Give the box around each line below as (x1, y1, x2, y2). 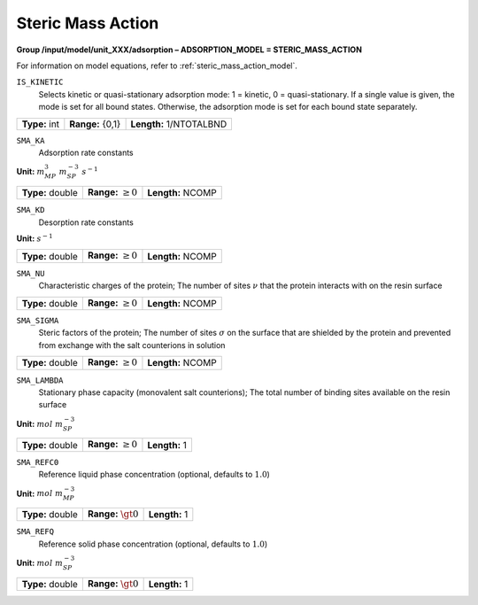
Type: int (21, 118, 60, 130)
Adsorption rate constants (38, 147, 134, 158)
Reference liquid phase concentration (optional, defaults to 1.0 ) (38, 469, 270, 480)
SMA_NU (16, 268, 45, 278)
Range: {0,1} (69, 118, 121, 130)
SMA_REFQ (16, 527, 55, 537)
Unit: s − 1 (16, 232, 53, 244)
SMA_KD (16, 205, 45, 215)
